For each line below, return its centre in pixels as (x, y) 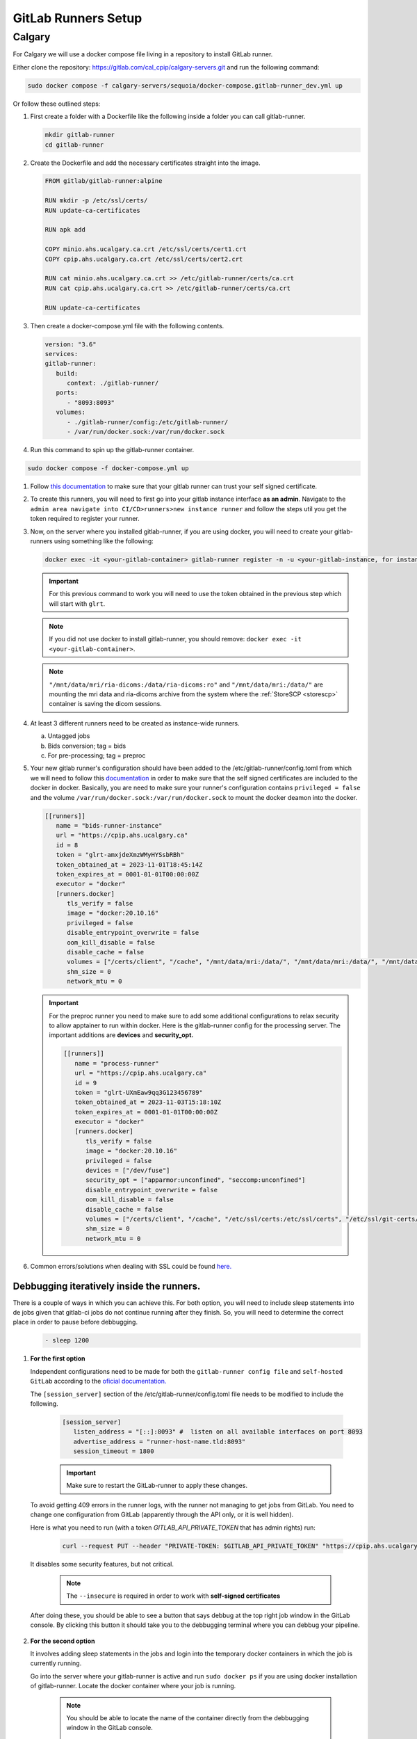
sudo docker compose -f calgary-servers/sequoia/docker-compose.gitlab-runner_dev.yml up (185, 86)
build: (67, 373)
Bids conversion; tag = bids (87, 746)
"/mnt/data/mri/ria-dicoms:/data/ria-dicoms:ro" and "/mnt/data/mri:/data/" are (186, 684)
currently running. (56, 1663)
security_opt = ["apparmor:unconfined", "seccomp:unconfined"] (196, 1180)
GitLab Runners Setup (77, 18)
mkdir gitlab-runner (80, 135)
